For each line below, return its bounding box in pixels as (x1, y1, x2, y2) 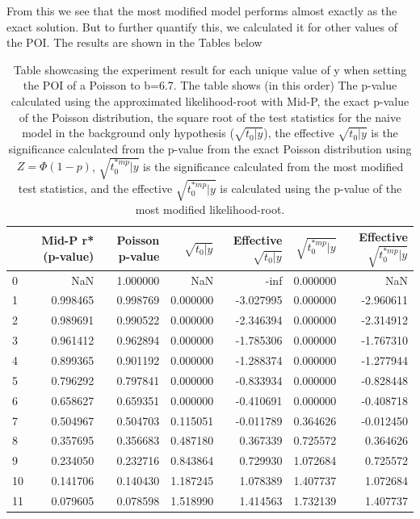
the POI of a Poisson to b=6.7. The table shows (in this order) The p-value (23, 77, 397, 94)
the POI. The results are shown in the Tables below (6, 34, 262, 51)
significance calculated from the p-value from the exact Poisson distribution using (8, 140, 412, 157)
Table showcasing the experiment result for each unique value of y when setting (13, 61, 407, 77)
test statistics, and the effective (18, 179, 173, 196)
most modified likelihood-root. (135, 200, 285, 217)
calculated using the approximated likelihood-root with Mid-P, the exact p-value (10, 92, 409, 109)
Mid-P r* (41, 232, 94, 249)
